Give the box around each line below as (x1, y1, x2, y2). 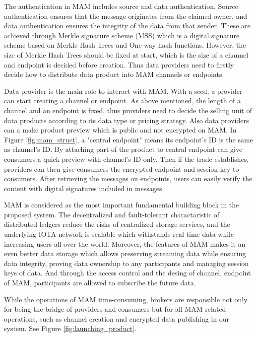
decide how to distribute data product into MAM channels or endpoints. (4, 69, 224, 79)
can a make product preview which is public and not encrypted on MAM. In (4, 125, 237, 135)
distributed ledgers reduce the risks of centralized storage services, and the (4, 219, 230, 229)
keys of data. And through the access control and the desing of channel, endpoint (4, 268, 251, 278)
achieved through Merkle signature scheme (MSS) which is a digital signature (4, 30, 240, 40)
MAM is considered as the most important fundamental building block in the (4, 200, 239, 210)
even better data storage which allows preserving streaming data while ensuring (4, 248, 246, 259)
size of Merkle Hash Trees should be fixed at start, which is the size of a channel (4, 49, 249, 60)
